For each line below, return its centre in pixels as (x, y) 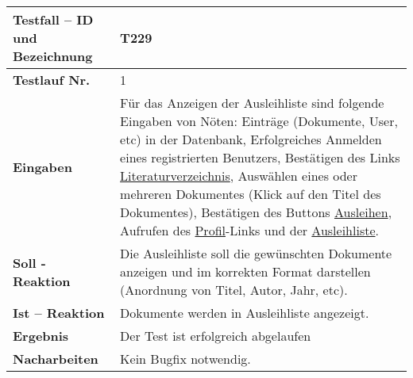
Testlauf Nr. (52, 80)
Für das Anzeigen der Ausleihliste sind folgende (252, 103)
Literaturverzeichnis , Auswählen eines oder (239, 176)
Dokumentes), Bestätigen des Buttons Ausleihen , (256, 212)
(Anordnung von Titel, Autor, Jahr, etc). (234, 290)
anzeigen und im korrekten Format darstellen (245, 271)
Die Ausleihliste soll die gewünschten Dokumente (256, 253)
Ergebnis (41, 336)
